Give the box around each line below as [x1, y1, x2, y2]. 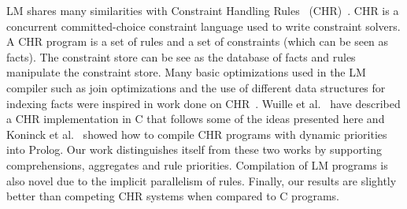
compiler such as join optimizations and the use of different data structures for [6, 79, 386, 95]
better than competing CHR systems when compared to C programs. [6, 188, 339, 204]
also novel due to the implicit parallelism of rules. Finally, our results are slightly [6, 172, 397, 188]
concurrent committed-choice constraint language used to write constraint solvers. [6, 17, 401, 34]
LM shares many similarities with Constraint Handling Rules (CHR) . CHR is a [6, 2, 399, 18]
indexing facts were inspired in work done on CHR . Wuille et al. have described [6, 95, 401, 111]
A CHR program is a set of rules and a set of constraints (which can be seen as [6, 33, 389, 50]
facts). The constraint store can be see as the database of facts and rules [6, 48, 356, 65]
